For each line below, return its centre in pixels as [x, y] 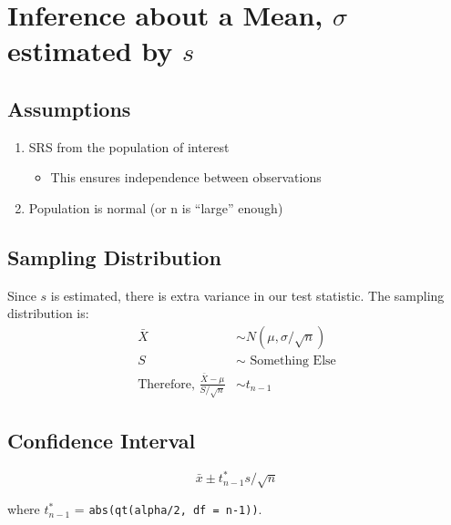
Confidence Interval [102, 440]
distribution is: [48, 313]
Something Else [293, 360]
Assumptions [69, 108]
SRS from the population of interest [129, 146]
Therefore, [166, 384]
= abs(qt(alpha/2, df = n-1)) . [168, 509]
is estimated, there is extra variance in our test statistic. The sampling [247, 295]
